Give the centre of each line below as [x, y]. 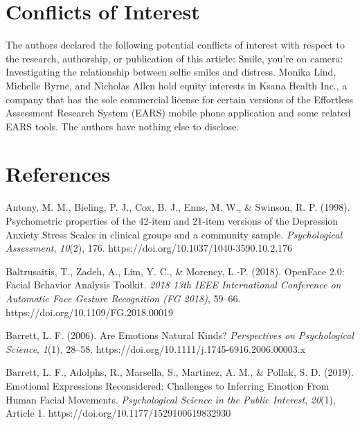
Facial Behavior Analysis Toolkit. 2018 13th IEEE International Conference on [173, 285]
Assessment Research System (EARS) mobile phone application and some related [178, 113]
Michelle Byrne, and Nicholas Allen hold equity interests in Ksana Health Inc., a [177, 85]
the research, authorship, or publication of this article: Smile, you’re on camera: [174, 58]
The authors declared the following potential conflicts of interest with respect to [175, 45]
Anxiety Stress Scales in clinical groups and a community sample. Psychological [174, 234]
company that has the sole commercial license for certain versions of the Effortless [180, 99]
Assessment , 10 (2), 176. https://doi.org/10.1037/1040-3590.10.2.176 [149, 248]
